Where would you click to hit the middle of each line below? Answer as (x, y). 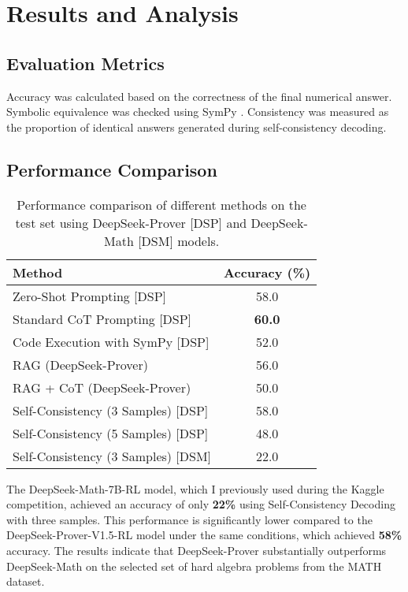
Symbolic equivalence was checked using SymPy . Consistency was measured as (198, 112)
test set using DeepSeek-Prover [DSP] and (131, 222)
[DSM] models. (179, 240)
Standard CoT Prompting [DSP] (102, 318)
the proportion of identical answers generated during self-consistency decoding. (197, 127)
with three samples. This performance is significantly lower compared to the (189, 519)
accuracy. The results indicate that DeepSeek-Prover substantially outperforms (197, 550)
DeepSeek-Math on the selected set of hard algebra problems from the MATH (194, 566)
